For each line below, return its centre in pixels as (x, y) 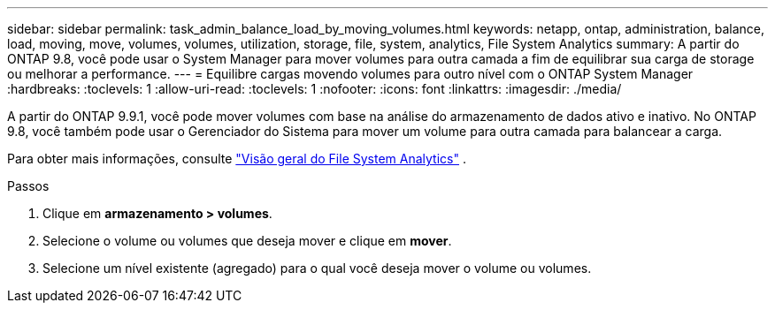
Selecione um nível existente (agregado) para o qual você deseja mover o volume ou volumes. (317, 268)
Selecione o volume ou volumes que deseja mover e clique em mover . (247, 241)
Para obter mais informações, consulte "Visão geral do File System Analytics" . (237, 159)
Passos (28, 186)
